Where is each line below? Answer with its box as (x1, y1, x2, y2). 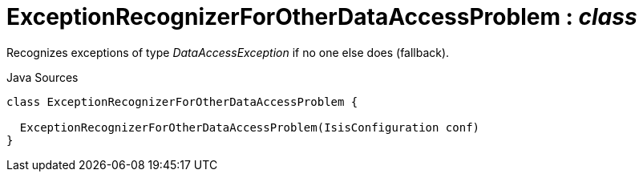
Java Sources (6, 70, 79, 84)
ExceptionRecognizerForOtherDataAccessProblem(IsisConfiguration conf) (19, 120, 480, 134)
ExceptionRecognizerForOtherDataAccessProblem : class (6, 3, 637, 30)
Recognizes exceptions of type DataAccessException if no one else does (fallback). (6, 45, 450, 59)
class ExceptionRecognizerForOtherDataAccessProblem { (6, 95, 358, 108)
